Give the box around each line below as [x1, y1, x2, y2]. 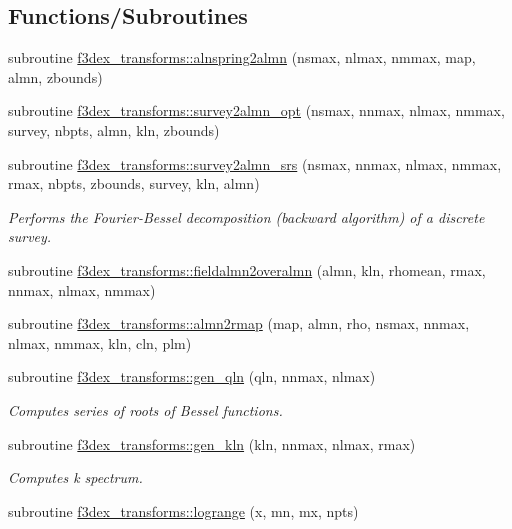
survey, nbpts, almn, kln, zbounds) [8, 119, 220, 140]
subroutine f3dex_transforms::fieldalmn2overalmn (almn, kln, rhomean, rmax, [8, 259, 486, 280]
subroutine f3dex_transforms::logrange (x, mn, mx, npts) [8, 500, 359, 521]
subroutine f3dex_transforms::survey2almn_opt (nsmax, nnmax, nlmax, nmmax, [8, 100, 505, 121]
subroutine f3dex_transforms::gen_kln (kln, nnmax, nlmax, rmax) [8, 433, 416, 454]
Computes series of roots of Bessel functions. [8, 399, 283, 420]
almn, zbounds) [8, 66, 103, 87]
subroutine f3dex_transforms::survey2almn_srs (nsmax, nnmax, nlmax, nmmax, [8, 153, 502, 174]
